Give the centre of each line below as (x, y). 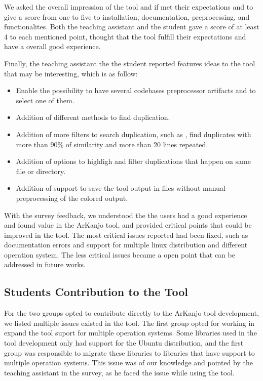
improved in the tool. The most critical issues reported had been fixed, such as (126, 235)
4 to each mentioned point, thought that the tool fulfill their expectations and (125, 36)
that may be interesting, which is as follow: (71, 73)
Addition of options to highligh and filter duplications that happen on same (133, 161)
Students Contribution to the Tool (96, 292)
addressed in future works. (45, 264)
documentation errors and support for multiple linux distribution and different (126, 245)
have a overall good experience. (52, 46)
